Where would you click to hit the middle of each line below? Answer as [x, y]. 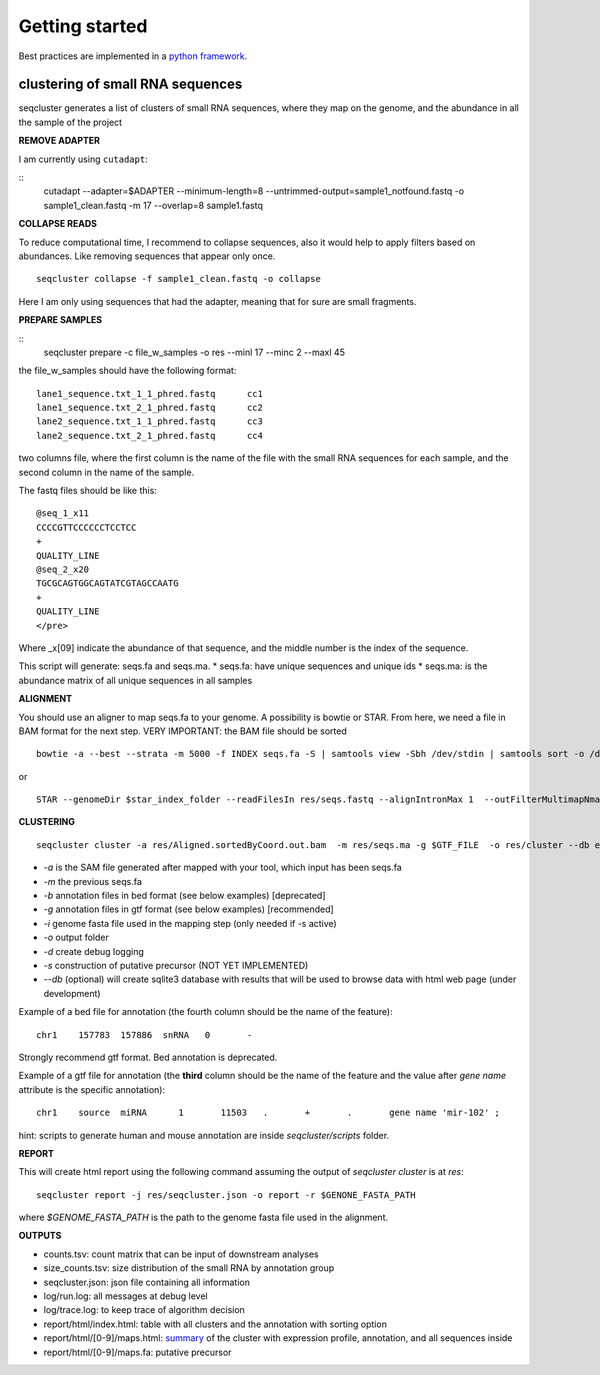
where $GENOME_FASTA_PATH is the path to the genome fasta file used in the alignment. [203, 1217]
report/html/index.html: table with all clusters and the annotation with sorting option [215, 1324]
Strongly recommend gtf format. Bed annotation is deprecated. [148, 1057]
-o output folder [76, 937]
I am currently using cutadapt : [83, 159]
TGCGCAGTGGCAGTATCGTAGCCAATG [107, 583]
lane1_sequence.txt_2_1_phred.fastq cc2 [150, 408]
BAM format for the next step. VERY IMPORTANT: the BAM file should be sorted [182, 731]
